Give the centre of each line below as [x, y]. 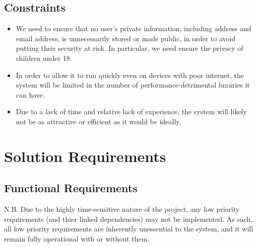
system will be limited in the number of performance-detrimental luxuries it [133, 85]
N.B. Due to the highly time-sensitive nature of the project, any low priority [122, 209]
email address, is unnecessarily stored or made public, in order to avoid [126, 38]
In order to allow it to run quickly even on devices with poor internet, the [130, 75]
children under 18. [44, 58]
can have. [30, 94]
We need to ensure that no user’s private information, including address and [134, 28]
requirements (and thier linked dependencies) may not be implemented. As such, [128, 219]
